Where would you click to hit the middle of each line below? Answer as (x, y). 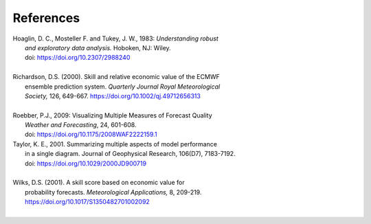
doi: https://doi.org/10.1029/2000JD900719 (86, 163)
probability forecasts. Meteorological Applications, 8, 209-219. (113, 192)
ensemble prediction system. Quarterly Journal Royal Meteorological (123, 87)
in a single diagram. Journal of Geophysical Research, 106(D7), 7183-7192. (131, 154)
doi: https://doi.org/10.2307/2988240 (78, 58)
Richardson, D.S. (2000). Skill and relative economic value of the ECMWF (116, 77)
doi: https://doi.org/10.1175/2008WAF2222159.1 (91, 135)
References (46, 18)
